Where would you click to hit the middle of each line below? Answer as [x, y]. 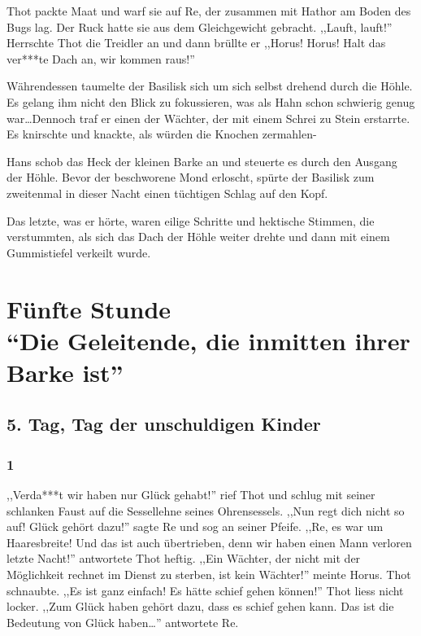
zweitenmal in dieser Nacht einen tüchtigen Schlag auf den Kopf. [167, 193]
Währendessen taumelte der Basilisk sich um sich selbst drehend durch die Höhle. [210, 86]
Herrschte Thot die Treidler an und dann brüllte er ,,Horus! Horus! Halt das [196, 43]
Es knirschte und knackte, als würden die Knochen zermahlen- [162, 134]
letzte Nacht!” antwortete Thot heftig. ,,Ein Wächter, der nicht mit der [184, 558]
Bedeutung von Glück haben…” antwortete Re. [123, 622]
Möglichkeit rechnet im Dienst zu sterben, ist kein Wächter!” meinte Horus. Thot [209, 575]
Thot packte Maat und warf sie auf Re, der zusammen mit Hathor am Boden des [209, 11]
